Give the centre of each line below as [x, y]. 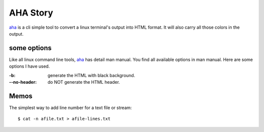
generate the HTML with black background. [91, 75]
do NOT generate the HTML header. [84, 82]
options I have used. [29, 66]
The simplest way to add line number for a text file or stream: [70, 108]
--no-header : [23, 82]
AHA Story [31, 13]
